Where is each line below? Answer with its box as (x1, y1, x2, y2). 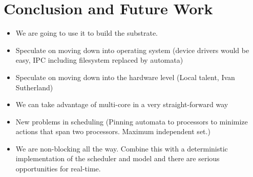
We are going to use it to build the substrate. (15, 28, 158, 38)
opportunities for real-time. (15, 163, 101, 174)
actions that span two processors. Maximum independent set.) (15, 126, 210, 137)
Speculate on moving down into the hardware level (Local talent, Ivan (15, 71, 235, 82)
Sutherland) (15, 82, 53, 92)
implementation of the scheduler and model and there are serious (15, 153, 220, 164)
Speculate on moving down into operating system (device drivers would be (15, 44, 249, 55)
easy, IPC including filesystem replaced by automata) (15, 55, 183, 65)
